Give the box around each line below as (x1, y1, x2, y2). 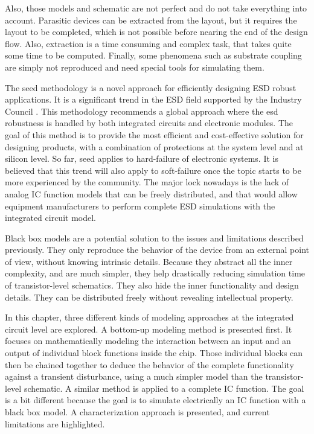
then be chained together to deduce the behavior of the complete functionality (5, 358, 294, 371)
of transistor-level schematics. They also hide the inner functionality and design (5, 279, 299, 292)
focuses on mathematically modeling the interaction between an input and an (5, 334, 291, 347)
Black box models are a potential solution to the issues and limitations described (5, 231, 304, 244)
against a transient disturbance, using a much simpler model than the (5, 370, 263, 383)
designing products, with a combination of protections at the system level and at (5, 140, 304, 153)
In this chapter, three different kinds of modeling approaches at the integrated (5, 311, 294, 324)
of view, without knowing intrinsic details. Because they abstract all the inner (5, 255, 293, 267)
